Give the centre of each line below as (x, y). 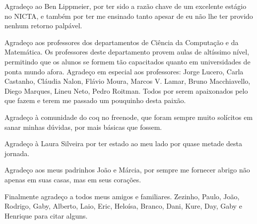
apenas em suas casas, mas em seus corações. (73, 179)
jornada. (17, 153)
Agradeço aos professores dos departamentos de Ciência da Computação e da (122, 42)
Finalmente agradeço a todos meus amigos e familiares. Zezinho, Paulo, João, (122, 196)
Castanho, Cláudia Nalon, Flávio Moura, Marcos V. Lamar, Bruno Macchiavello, (128, 81)
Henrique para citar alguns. (46, 215)
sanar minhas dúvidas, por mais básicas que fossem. (83, 127)
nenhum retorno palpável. (43, 26)
